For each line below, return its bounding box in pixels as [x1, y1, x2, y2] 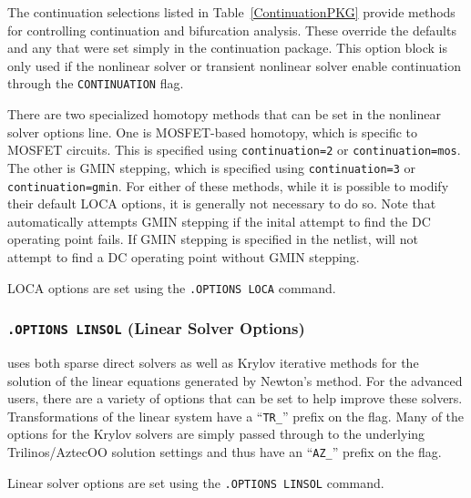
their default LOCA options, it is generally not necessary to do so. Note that [7, 194, 436, 213]
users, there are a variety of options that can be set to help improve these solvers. [7, 389, 463, 408]
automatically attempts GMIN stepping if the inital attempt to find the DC [7, 211, 431, 230]
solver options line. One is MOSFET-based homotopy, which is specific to [7, 122, 418, 141]
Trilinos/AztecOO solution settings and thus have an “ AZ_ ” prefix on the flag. [7, 442, 442, 462]
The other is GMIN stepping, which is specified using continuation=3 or [7, 158, 416, 177]
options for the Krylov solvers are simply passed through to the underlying [7, 424, 425, 443]
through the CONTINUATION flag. [7, 74, 184, 93]
